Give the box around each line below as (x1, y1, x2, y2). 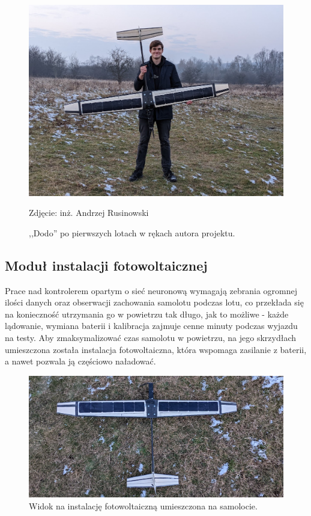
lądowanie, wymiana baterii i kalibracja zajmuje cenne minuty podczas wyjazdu (5, 319, 298, 332)
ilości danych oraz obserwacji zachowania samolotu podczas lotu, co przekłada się (5, 296, 304, 309)
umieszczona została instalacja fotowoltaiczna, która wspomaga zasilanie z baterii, (5, 343, 307, 355)
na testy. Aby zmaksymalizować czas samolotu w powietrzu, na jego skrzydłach (5, 331, 296, 343)
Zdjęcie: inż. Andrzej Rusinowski (29, 206, 149, 219)
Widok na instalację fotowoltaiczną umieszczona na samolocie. (29, 499, 258, 512)
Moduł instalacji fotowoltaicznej (5, 256, 208, 274)
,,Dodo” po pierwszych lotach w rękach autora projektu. (29, 226, 235, 239)
